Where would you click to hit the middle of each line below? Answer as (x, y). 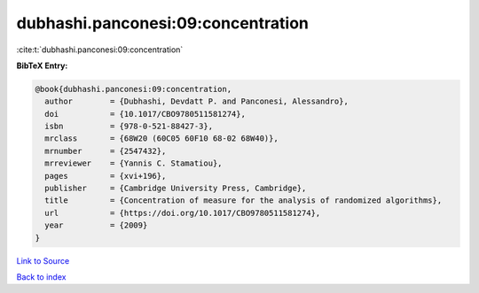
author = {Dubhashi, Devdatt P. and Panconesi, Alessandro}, (197, 101)
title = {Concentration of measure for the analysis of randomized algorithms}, (243, 200)
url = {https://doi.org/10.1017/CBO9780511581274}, (183, 213)
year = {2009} (96, 225)
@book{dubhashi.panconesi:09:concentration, (133, 89)
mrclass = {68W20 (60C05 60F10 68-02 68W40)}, (161, 139)
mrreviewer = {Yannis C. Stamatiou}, (133, 163)
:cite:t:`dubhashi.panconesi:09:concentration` (100, 50)
